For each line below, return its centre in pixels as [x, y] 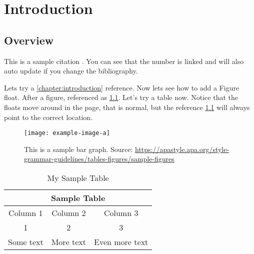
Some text [26, 241]
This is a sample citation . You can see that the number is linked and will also [124, 61]
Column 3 [121, 212]
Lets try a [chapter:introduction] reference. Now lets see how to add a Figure [122, 87]
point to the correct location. [48, 117]
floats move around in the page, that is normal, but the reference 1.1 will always [127, 107]
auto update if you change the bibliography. [71, 71]
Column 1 [26, 212]
